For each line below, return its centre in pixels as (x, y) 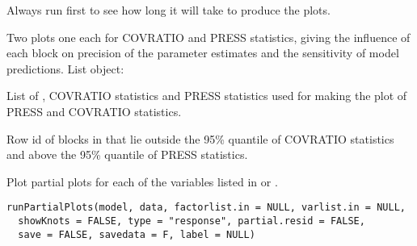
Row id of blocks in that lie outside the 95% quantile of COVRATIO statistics (200, 138)
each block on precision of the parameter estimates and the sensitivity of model (203, 53)
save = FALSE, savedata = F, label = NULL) (137, 234)
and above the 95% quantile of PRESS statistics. (127, 154)
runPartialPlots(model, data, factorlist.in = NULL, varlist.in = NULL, (206, 208)
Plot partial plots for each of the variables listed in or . (142, 181)
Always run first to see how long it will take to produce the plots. (168, 10)
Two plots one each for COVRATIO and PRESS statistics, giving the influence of (208, 37)
